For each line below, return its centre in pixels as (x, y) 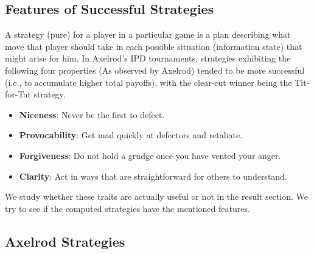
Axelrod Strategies (65, 241)
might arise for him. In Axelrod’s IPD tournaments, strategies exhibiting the (148, 58)
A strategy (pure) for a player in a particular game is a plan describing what (148, 34)
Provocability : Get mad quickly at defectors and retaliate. (131, 135)
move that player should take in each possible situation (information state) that (154, 46)
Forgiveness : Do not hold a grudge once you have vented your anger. (150, 155)
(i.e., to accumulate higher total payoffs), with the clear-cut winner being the (148, 82)
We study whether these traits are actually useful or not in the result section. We (157, 196)
